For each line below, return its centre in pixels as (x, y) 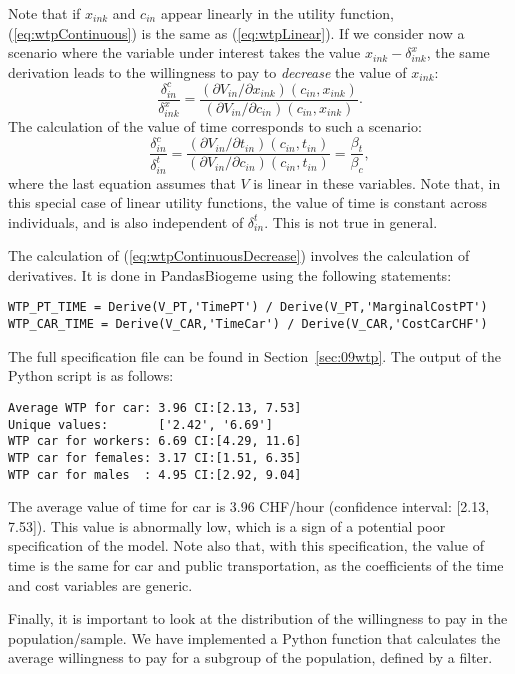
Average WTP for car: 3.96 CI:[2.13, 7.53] (155, 407)
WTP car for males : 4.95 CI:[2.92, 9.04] (155, 474)
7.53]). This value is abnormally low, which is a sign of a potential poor (227, 525)
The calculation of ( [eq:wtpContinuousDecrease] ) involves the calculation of (239, 255)
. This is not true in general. (351, 221)
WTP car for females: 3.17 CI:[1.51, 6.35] (155, 457)
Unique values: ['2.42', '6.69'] (140, 424)
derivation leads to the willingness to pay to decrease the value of (207, 71)
